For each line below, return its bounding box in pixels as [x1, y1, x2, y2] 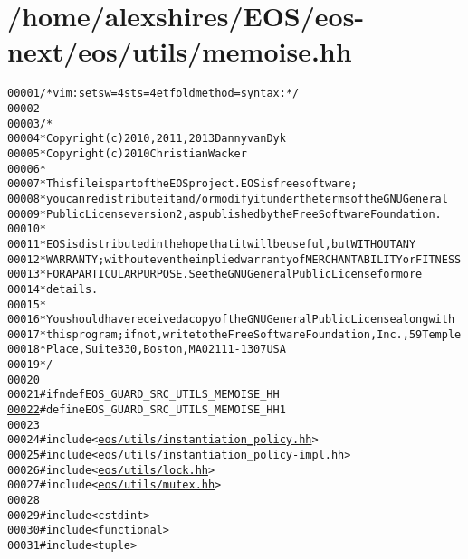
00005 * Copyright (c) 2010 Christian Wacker [7, 147, 247, 160]
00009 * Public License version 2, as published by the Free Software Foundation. [7, 207, 442, 221]
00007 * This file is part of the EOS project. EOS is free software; [7, 177, 358, 191]
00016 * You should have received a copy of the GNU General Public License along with [7, 313, 455, 327]
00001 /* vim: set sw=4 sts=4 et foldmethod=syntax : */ [7, 87, 300, 100]
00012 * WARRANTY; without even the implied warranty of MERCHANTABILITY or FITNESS [7, 252, 462, 266]
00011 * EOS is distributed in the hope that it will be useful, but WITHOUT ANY [7, 237, 416, 251]
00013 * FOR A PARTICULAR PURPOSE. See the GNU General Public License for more [7, 268, 423, 281]
